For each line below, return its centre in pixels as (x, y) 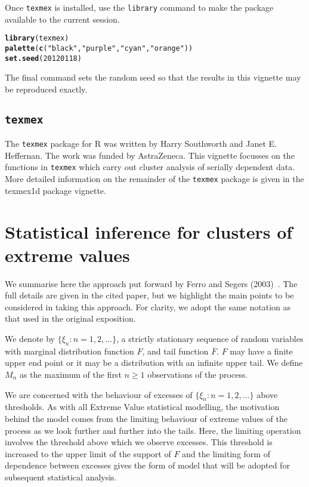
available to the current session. (62, 19)
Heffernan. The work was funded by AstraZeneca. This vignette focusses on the (150, 155)
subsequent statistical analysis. (61, 477)
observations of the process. (198, 375)
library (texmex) (37, 38)
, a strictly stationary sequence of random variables (210, 339)
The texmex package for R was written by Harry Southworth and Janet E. (141, 144)
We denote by (30, 339)
